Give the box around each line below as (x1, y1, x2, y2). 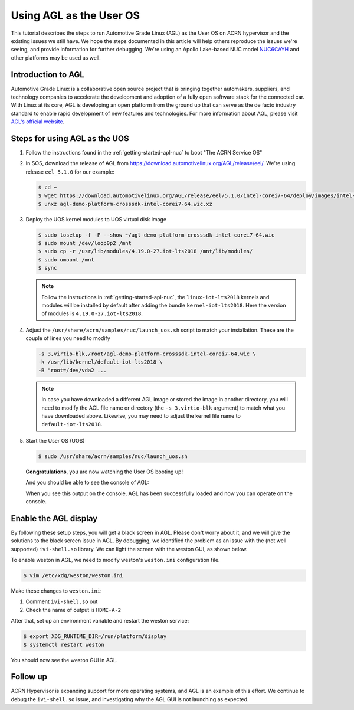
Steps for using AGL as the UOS (11, 133, 129, 143)
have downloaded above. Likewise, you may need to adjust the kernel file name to (41, 413, 241, 420)
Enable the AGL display (11, 513, 98, 523)
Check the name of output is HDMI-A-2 (25, 606, 122, 613)
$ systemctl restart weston (23, 641, 104, 648)
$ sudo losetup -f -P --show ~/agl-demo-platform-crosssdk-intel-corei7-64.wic (38, 231, 275, 238)
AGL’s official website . (11, 118, 65, 125)
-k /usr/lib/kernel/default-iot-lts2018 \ (38, 359, 163, 365)
